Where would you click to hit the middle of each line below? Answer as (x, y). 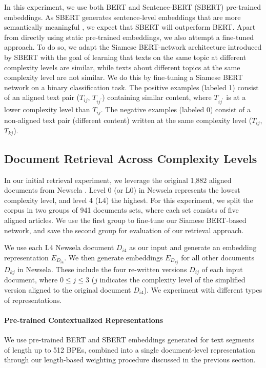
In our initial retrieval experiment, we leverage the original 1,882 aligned (118, 180)
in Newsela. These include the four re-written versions (102, 269)
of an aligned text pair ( (42, 97)
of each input (222, 269)
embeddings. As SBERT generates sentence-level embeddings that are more (122, 17)
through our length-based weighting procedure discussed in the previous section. (130, 360)
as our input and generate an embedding (193, 247)
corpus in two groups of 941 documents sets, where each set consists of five (121, 210)
